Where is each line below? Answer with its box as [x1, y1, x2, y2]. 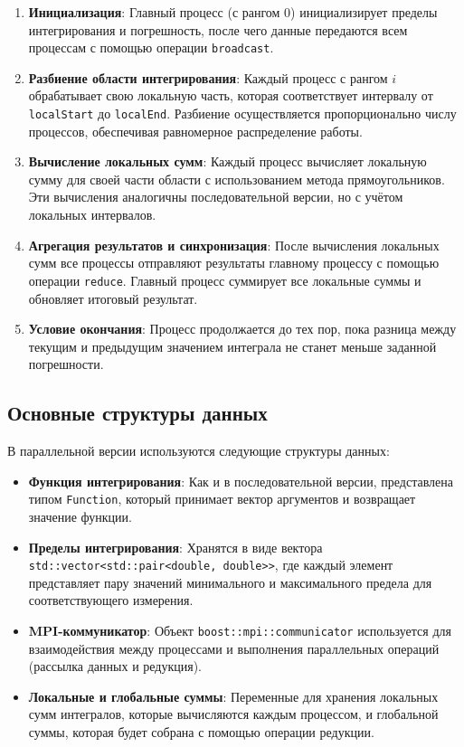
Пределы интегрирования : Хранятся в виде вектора [28, 537, 323, 556]
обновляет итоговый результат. [28, 288, 198, 307]
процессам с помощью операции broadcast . [28, 38, 274, 57]
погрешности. [28, 355, 104, 373]
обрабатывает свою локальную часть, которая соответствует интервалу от [28, 86, 433, 105]
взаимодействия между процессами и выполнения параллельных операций [28, 638, 440, 657]
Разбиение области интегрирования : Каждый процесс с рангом [28, 68, 388, 87]
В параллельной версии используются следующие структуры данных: [7, 441, 390, 460]
